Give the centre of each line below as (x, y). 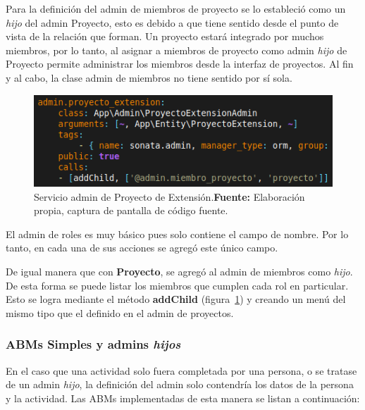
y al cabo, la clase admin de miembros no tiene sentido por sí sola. (149, 77)
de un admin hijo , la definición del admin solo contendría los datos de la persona (180, 384)
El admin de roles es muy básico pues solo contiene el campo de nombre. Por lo (177, 234)
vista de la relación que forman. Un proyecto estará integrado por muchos (165, 36)
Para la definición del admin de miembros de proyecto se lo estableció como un (176, 8)
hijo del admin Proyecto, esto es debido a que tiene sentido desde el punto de (172, 22)
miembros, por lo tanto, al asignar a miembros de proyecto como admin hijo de (177, 50)
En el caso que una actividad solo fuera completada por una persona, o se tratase (181, 370)
